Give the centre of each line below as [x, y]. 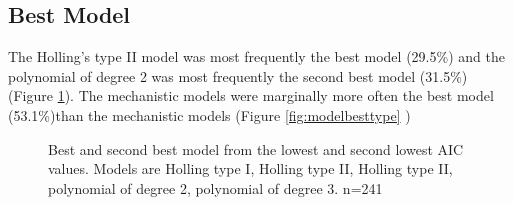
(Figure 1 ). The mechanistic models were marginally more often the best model [251, 95]
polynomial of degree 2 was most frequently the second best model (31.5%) [238, 75]
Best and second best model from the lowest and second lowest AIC [256, 148]
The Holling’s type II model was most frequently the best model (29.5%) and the [256, 56]
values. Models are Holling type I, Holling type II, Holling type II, [250, 168]
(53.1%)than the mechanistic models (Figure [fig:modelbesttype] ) [209, 114]
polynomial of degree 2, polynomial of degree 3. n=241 [215, 187]
